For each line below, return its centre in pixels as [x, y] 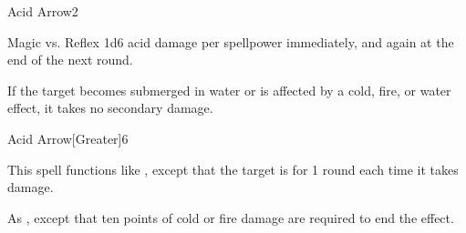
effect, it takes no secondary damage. [110, 108]
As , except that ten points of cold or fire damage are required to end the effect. [231, 217]
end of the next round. [70, 60]
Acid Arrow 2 [43, 11]
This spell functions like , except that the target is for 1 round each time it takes [233, 169]
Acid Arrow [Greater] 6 [68, 138]
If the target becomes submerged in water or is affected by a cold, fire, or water [229, 90]
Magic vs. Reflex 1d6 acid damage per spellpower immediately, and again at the [231, 41]
